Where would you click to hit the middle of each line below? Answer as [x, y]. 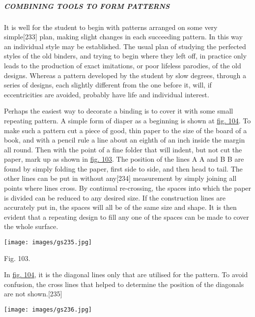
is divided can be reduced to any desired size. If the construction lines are [115, 197]
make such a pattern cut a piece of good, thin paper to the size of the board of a [126, 130]
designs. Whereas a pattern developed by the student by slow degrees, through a [125, 75]
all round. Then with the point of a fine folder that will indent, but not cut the [123, 149]
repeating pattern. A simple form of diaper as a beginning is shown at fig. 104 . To [127, 120]
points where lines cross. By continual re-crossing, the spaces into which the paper [128, 188]
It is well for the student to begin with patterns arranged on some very [111, 27]
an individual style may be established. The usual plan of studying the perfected [125, 46]
